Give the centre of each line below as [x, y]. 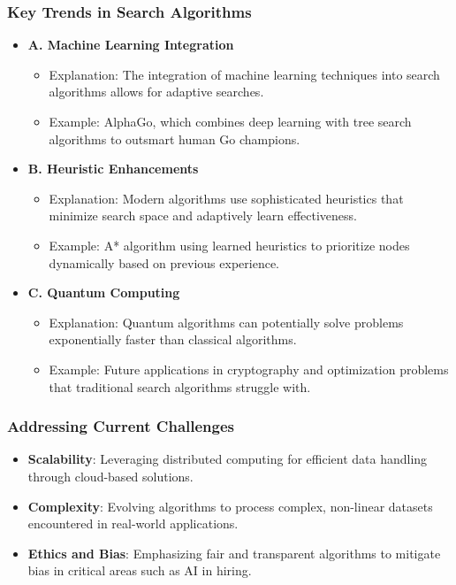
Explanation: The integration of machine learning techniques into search [244, 74]
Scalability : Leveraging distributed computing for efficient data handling [228, 459]
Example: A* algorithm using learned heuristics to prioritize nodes [229, 245]
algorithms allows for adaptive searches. [156, 92]
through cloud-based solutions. [110, 476]
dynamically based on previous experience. [164, 262]
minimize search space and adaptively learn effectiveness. [203, 216]
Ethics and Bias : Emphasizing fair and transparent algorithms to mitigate [234, 553]
